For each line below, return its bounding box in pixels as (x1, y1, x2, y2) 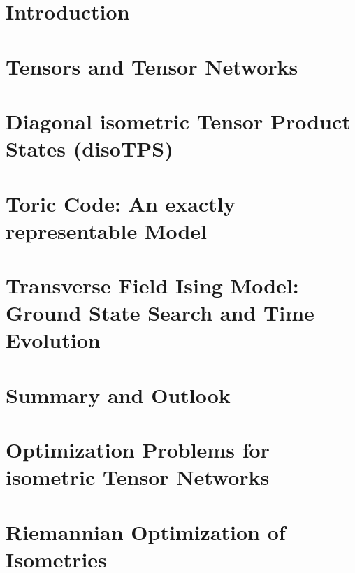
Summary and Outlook (6, 380, 231, 409)
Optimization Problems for (6, 435, 270, 464)
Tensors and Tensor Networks (6, 52, 298, 80)
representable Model (6, 216, 208, 245)
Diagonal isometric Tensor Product (6, 106, 351, 135)
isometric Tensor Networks (6, 463, 270, 491)
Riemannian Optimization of (6, 517, 286, 546)
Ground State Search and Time (6, 298, 314, 327)
